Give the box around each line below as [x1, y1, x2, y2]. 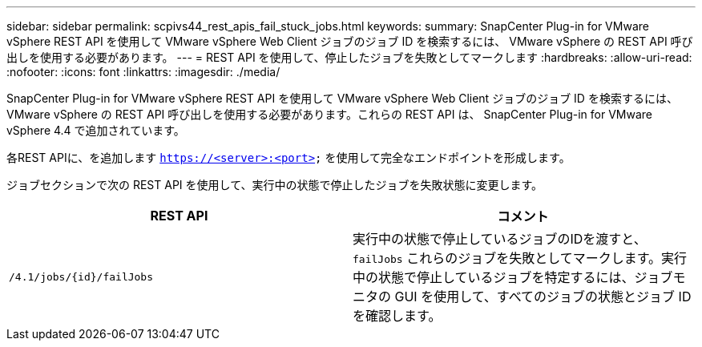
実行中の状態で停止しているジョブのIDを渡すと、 [353, 231, 647, 247]
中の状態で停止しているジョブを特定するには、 [353, 269, 635, 285]
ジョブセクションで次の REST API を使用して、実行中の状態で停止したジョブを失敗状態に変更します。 [6, 178, 543, 192]
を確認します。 [353, 308, 442, 324]
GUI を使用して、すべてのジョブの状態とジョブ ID [394, 288, 692, 305]
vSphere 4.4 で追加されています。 [6, 123, 185, 137]
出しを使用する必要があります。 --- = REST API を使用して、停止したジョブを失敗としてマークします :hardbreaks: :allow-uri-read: [6, 50, 692, 64]
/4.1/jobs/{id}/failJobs [9, 270, 154, 283]
